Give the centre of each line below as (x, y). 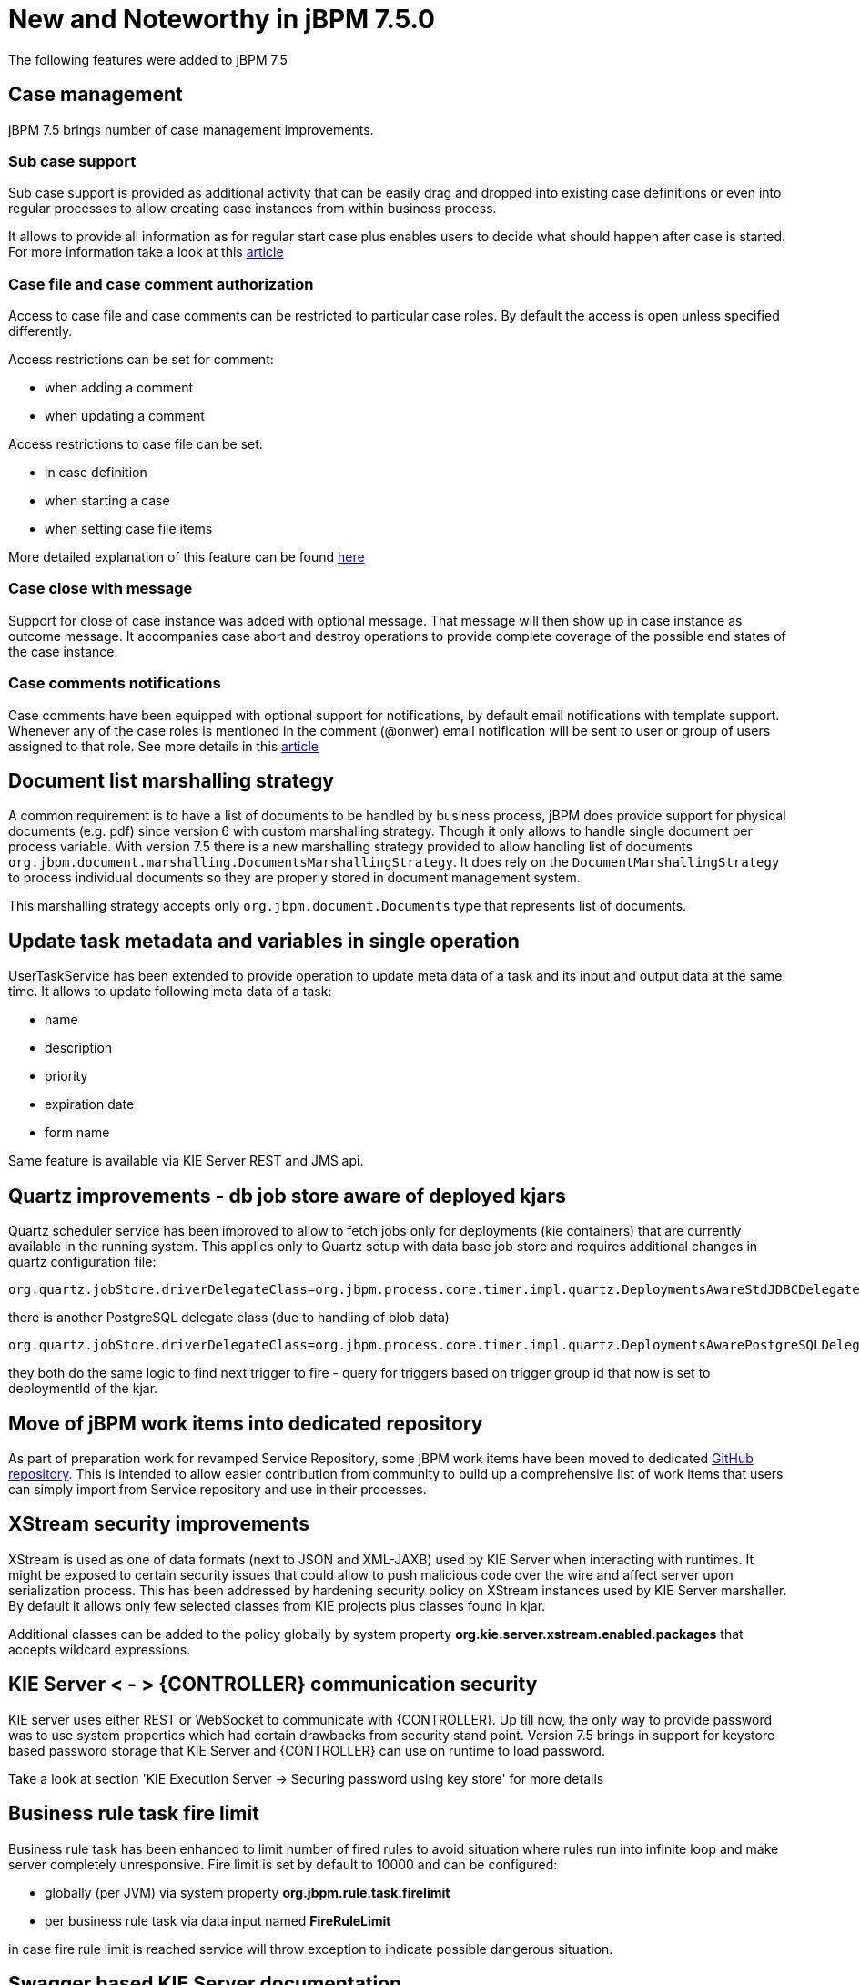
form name (77, 1133)
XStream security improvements (159, 1524)
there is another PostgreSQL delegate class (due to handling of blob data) (229, 1318)
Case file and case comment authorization (161, 284)
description (79, 1048)
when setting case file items (129, 529)
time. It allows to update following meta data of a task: (170, 992)
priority (66, 1076)
